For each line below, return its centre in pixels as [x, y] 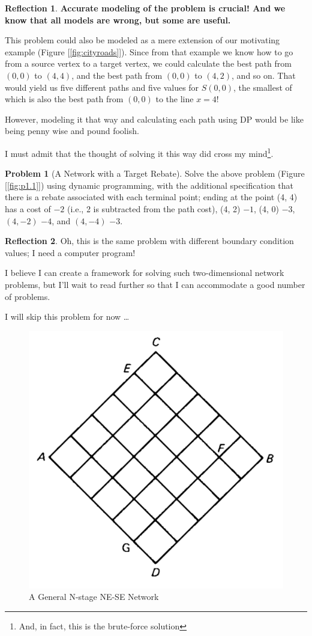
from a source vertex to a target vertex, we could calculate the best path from [148, 63]
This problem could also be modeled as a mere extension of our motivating [142, 40]
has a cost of [28, 208]
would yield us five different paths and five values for [102, 87]
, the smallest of [263, 87]
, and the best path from [117, 75]
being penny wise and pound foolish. [72, 131]
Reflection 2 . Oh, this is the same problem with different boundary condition [149, 241]
